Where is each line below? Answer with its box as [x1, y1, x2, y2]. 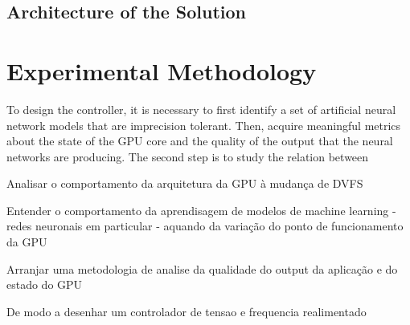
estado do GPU [6, 276, 83, 293]
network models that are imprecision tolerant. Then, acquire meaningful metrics [6, 116, 401, 133]
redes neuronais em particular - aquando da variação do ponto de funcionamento [6, 217, 404, 234]
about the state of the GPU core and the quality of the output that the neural [6, 132, 393, 149]
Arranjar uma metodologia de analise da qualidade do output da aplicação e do [6, 260, 398, 277]
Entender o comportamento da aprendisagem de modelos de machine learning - [6, 201, 396, 218]
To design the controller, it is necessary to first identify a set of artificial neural [6, 100, 396, 117]
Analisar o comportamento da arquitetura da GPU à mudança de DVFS [6, 175, 363, 192]
